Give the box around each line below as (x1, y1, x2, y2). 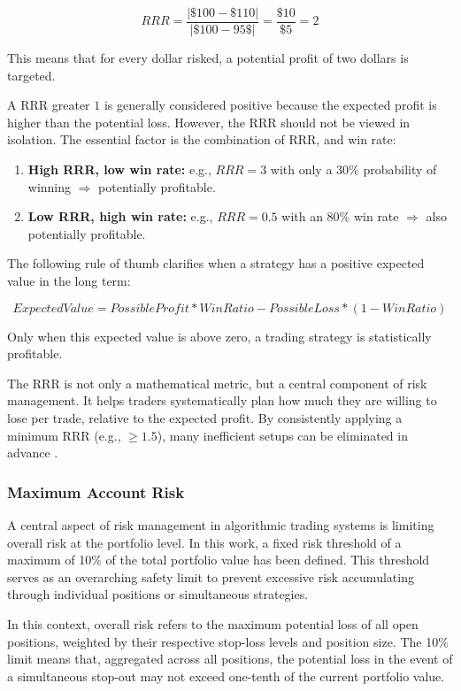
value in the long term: (7, 272, 131, 289)
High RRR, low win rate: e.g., (27, 160, 211, 179)
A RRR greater (7, 96, 90, 114)
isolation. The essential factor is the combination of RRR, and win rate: (7, 130, 396, 149)
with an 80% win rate (281, 207, 399, 226)
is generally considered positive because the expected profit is (104, 96, 437, 114)
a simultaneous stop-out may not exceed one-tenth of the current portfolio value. (7, 666, 445, 685)
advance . (7, 443, 58, 462)
